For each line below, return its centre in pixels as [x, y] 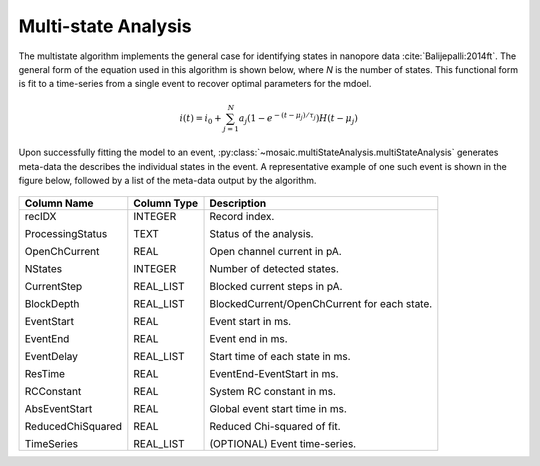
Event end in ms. [249, 339]
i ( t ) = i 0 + [200, 119]
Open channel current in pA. [275, 252]
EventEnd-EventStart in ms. [274, 374]
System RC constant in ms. [273, 392]
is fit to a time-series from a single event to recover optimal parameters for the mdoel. [195, 84]
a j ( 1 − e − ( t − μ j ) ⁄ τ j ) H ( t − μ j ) [298, 118]
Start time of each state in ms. [280, 357]
